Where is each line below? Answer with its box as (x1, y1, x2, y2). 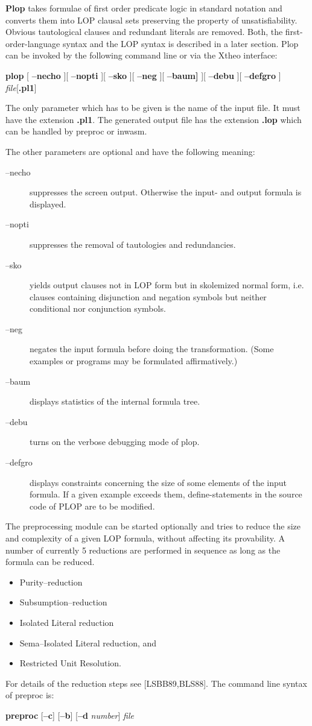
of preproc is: (5, 689, 54, 701)
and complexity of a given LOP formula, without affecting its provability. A (5, 532, 285, 544)
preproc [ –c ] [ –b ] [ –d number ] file (5, 709, 134, 721)
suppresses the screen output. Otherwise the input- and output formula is (30, 186, 302, 198)
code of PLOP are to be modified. (30, 499, 155, 512)
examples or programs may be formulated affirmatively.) (30, 355, 238, 367)
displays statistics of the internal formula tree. (30, 395, 200, 408)
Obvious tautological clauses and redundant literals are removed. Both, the (5, 25, 283, 38)
